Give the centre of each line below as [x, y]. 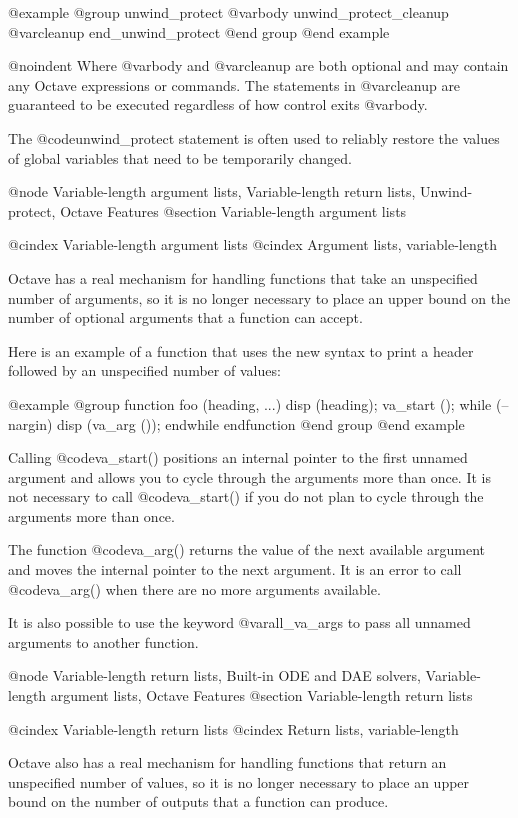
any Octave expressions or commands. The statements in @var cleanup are [234, 84]
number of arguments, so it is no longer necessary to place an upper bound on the [259, 297]
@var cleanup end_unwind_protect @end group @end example [199, 31]
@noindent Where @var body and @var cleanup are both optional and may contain [258, 65]
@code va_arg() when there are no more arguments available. [194, 588]
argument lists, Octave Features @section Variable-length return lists [261, 695]
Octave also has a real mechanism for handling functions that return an [227, 762]
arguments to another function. [103, 641]
